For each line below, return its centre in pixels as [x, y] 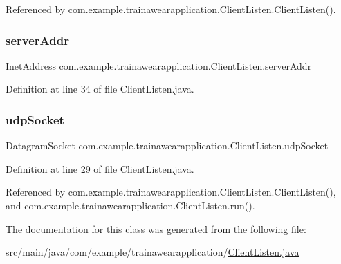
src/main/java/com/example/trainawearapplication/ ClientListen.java [153, 252]
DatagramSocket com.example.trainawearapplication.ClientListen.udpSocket [167, 145]
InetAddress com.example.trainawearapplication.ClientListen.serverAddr [159, 65]
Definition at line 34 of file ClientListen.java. [100, 89]
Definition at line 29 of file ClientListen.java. [100, 168]
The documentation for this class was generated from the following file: [156, 228]
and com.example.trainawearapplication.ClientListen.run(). [130, 205]
